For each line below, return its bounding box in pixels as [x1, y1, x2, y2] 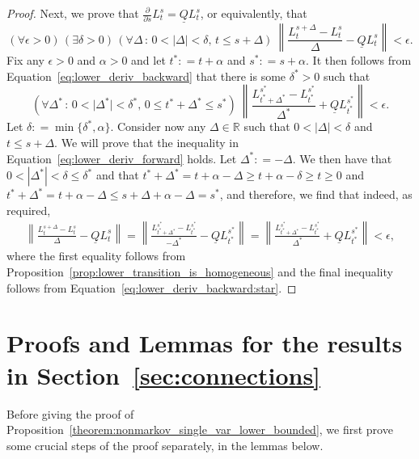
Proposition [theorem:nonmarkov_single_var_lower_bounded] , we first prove [6, 421, 393, 438]
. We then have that [292, 149, 392, 166]
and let [131, 52, 166, 69]
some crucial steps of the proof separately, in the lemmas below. [6, 436, 324, 453]
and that [95, 166, 139, 183]
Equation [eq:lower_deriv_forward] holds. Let [6, 149, 237, 166]
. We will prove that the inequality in [54, 134, 239, 150]
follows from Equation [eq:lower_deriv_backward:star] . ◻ [6, 279, 297, 296]
